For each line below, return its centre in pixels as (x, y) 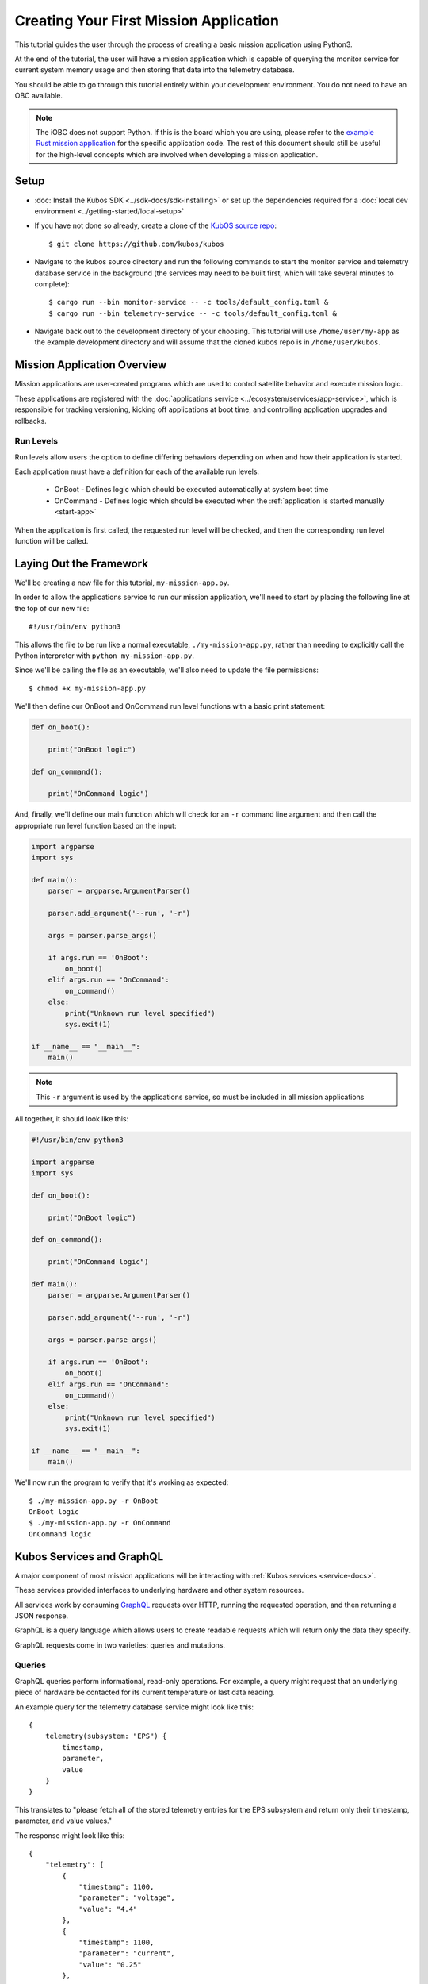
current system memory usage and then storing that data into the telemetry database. (155, 70)
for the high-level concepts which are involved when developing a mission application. (177, 154)
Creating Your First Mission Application (147, 21)
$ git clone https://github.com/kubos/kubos (137, 244)
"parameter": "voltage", (127, 1898)
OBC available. (39, 96)
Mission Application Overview (91, 365)
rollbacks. (31, 421)
